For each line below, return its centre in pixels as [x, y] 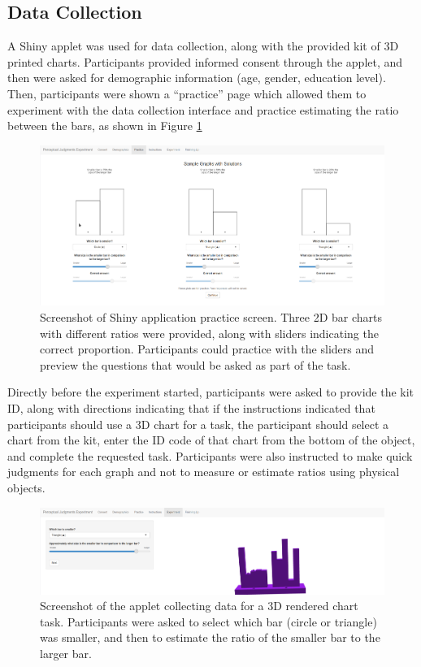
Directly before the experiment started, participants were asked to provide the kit [211, 392]
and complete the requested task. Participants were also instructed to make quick [210, 455]
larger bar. [66, 653]
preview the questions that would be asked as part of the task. [195, 364]
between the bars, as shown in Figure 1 [105, 126]
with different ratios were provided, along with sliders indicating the [209, 333]
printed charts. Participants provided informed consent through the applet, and [205, 61]
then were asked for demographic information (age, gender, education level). [197, 78]
